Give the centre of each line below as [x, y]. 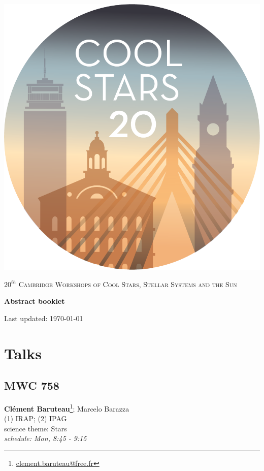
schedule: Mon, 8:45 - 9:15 [45, 438]
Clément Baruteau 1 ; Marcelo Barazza [67, 407]
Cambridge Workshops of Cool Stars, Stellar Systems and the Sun [128, 284]
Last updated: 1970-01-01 [44, 318]
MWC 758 [32, 385]
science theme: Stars [36, 428]
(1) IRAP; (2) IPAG [36, 418]
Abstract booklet [35, 301]
